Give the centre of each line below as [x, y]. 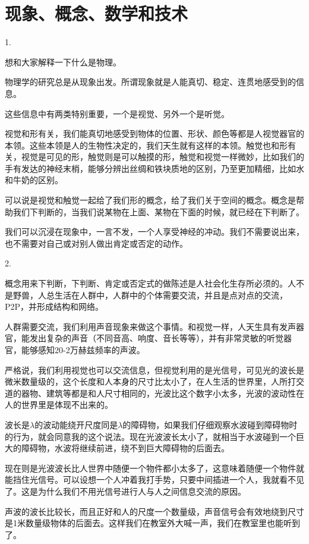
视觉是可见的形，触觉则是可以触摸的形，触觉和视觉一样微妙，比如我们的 [163, 157]
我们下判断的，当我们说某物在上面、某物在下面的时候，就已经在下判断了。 [158, 211]
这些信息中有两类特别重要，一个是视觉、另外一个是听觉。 [117, 113]
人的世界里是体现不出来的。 [59, 405]
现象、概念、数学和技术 [97, 13]
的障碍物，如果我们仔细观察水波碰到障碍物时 [210, 424]
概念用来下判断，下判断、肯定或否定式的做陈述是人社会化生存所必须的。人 [150, 283]
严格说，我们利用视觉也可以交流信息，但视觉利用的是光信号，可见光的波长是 [154, 370]
